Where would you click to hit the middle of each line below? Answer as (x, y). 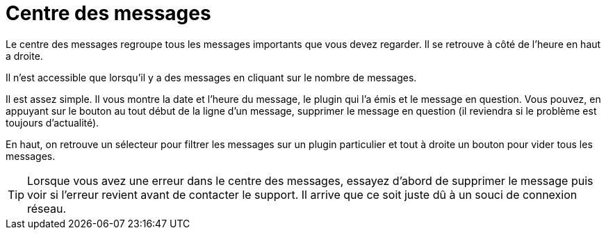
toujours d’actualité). (52, 122)
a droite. (24, 56)
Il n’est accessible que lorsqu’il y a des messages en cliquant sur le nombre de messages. (211, 77)
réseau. (47, 208)
